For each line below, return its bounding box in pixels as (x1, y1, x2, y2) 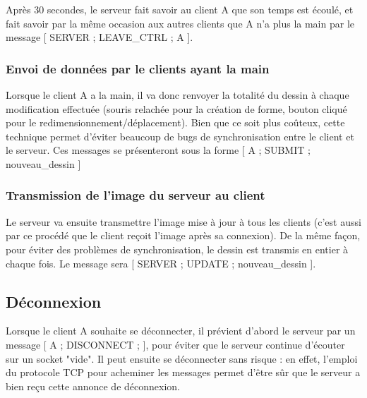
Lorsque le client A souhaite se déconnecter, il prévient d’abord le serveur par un (6, 323, 356, 338)
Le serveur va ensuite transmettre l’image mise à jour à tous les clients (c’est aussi (6, 214, 361, 229)
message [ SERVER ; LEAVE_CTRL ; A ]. (6, 30, 193, 44)
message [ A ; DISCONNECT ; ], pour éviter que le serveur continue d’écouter (6, 337, 345, 351)
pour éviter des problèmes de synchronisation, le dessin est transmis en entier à (6, 241, 349, 256)
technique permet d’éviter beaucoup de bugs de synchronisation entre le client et (6, 128, 354, 143)
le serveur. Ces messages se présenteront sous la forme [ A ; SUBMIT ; (6, 143, 311, 157)
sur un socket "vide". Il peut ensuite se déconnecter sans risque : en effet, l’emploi (6, 351, 358, 366)
